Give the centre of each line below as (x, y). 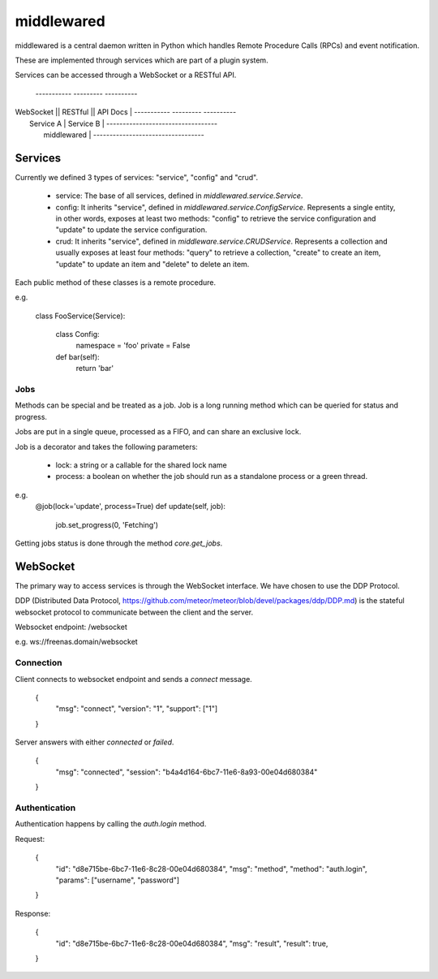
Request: (30, 839)
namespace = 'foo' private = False (133, 346)
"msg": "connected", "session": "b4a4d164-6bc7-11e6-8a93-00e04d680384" (187, 772)
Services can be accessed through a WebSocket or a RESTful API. (126, 75)
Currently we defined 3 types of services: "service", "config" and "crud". (137, 177)
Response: (33, 913)
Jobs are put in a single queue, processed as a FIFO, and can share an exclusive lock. (158, 432)
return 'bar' (94, 369)
